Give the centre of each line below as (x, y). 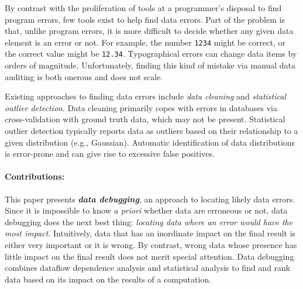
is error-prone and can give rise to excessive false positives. (110, 154)
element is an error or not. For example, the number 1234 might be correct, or (145, 42)
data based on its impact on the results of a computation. (108, 279)
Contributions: (35, 176)
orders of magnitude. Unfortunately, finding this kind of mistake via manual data (150, 65)
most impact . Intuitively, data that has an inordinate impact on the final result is (150, 233)
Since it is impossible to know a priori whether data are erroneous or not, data (146, 210)
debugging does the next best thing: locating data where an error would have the (149, 221)
